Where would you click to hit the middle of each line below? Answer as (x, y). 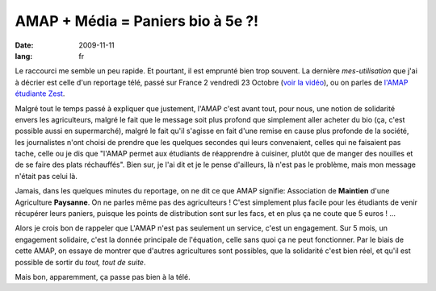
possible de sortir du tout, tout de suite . (80, 262)
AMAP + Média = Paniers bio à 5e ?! (137, 21)
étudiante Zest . (40, 94)
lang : (24, 56)
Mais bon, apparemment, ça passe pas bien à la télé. (103, 276)
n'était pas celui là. (46, 176)
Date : (24, 45)
